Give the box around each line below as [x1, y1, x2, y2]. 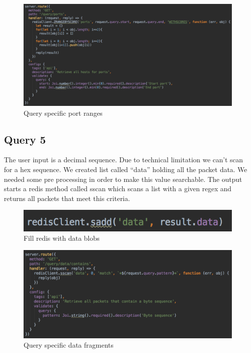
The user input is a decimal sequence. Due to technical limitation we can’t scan [4, 154, 243, 165]
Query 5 [4, 131, 46, 147]
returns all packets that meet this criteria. [4, 193, 130, 203]
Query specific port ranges [24, 107, 103, 118]
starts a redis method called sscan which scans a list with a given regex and [4, 183, 232, 194]
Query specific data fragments [24, 340, 114, 350]
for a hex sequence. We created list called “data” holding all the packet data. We [4, 164, 247, 175]
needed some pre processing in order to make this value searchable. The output [4, 174, 242, 184]
